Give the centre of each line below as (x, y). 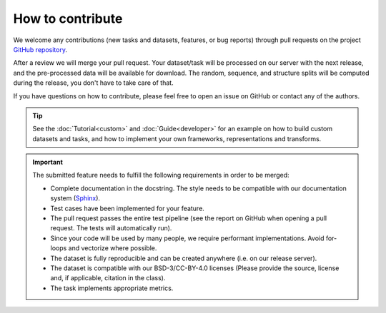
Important (48, 162)
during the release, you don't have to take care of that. (94, 83)
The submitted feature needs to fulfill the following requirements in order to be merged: (161, 175)
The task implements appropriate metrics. (112, 288)
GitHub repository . (40, 49)
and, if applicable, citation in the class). (108, 278)
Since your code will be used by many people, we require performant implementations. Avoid (187, 238)
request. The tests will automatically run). (111, 228)
